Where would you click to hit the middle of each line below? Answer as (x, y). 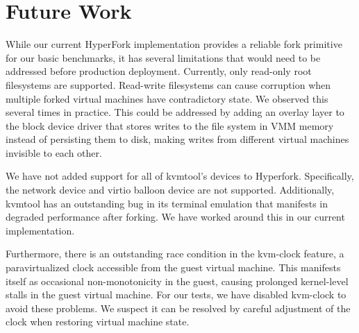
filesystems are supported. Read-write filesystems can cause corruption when (168, 84)
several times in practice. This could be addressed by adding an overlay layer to (175, 112)
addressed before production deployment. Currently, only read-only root (159, 71)
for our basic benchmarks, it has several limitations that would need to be (163, 57)
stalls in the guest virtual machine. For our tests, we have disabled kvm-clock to (176, 294)
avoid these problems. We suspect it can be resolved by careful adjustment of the (178, 308)
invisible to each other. (54, 152)
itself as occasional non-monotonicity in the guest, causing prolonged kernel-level (177, 281)
